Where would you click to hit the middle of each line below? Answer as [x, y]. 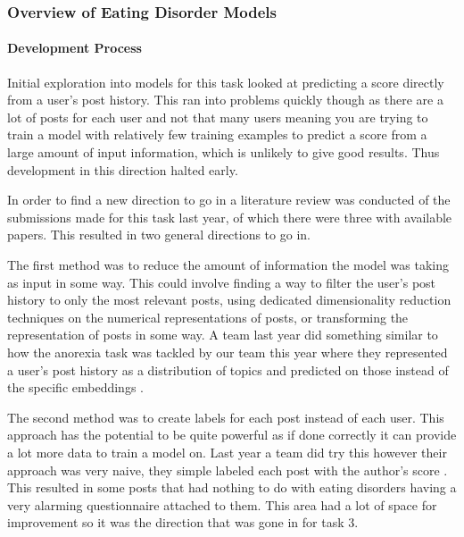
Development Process [75, 48]
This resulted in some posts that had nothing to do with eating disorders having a [232, 487]
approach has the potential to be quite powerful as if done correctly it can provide [232, 435]
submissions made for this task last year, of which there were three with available [230, 217]
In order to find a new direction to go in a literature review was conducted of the [229, 200]
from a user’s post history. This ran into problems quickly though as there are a [225, 100]
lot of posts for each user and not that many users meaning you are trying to [218, 117]
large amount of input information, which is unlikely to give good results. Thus [224, 152]
